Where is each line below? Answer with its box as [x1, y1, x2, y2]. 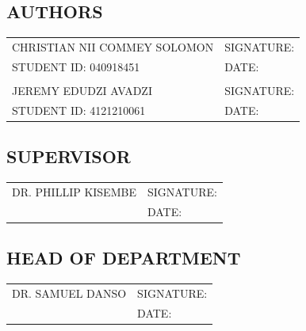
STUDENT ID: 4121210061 [12, 101, 146, 118]
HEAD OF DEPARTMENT [6, 245, 241, 270]
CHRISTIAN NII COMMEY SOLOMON [12, 38, 214, 55]
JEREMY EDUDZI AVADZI [12, 82, 152, 98]
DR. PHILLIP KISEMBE [12, 183, 136, 200]
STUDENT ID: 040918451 [12, 58, 140, 74]
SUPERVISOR [6, 144, 131, 169]
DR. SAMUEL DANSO [12, 284, 127, 301]
